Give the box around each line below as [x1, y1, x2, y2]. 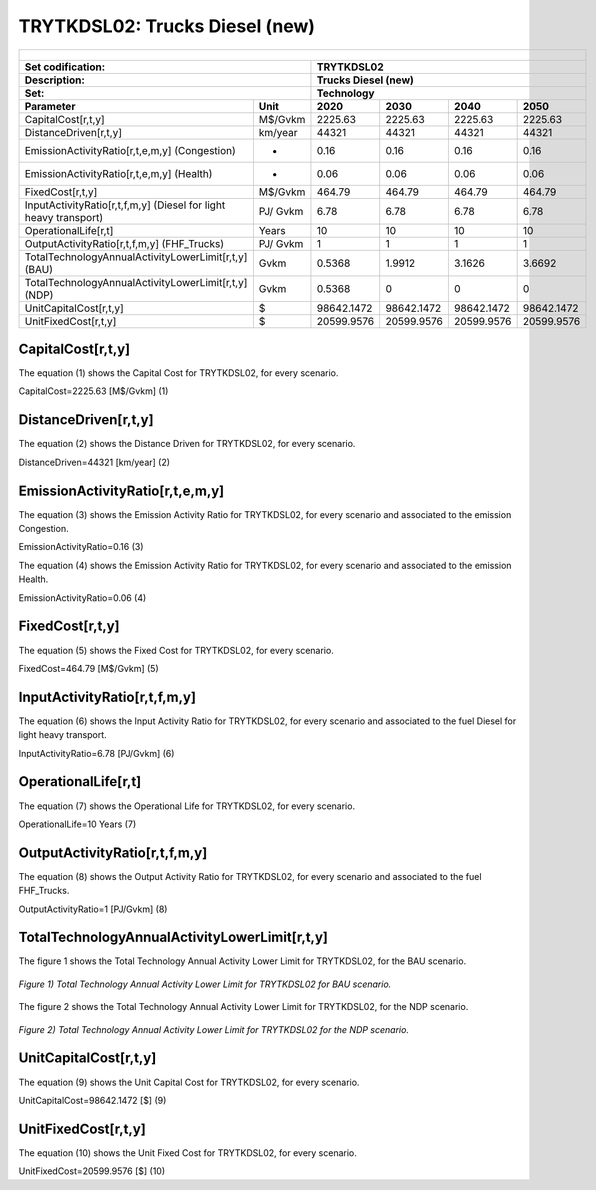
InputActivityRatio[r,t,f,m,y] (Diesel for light [24, 198, 226, 212]
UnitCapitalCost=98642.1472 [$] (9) [18, 1094, 167, 1106]
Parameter [24, 99, 76, 113]
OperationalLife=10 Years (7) [18, 818, 137, 830]
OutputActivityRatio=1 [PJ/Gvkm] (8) [18, 903, 168, 915]
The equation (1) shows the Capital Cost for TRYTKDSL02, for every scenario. [18, 367, 339, 379]
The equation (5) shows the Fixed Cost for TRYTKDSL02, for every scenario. [18, 644, 334, 656]
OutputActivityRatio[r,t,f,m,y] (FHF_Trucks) [24, 236, 225, 250]
